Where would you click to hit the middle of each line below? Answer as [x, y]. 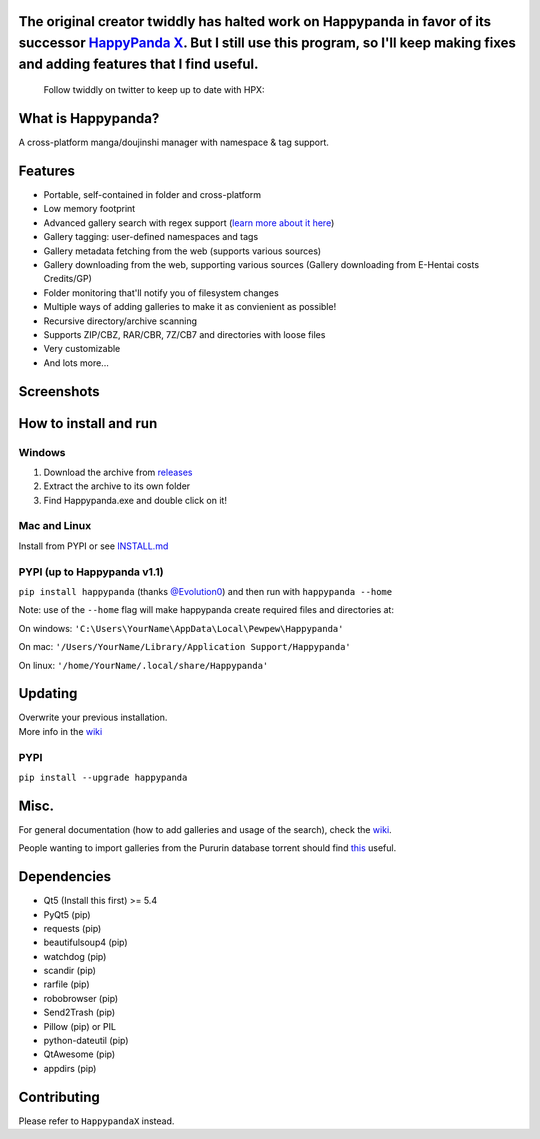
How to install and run [88, 423]
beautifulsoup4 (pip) [86, 942]
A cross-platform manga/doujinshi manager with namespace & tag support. [174, 142]
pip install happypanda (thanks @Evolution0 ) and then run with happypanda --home [205, 591]
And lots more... [76, 362]
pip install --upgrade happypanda [103, 777]
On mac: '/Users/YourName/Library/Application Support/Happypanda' [185, 647]
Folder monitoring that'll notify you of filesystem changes [161, 292]
